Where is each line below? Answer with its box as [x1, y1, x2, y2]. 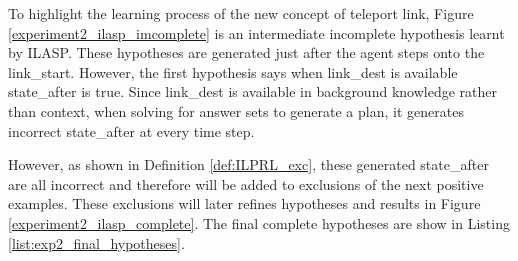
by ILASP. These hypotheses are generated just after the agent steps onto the [8, 42, 485, 63]
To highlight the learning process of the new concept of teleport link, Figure [8, 3, 474, 23]
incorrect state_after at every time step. [8, 120, 255, 141]
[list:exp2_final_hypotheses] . [8, 232, 185, 253]
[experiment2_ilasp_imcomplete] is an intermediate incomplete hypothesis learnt [8, 22, 505, 43]
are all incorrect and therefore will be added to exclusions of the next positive [8, 173, 484, 194]
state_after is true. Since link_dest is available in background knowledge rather [8, 81, 497, 102]
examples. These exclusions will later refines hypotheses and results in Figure [8, 193, 481, 214]
